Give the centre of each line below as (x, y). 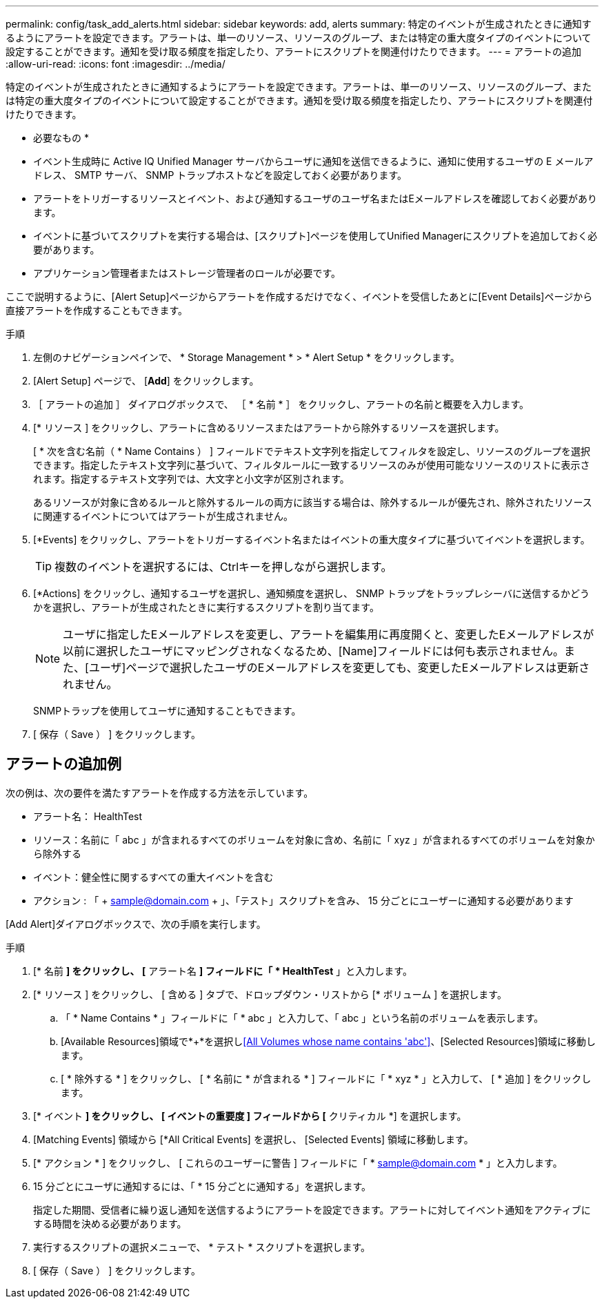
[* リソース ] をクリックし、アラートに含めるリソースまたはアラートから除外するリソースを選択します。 (269, 428)
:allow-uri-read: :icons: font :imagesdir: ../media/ (115, 64)
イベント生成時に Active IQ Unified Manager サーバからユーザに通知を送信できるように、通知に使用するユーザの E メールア (313, 161)
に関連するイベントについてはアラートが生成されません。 (163, 516)
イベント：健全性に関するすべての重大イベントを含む (153, 877)
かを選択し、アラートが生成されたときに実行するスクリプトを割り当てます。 (206, 607)
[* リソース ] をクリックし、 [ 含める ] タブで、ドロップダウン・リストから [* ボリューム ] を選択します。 (270, 994)
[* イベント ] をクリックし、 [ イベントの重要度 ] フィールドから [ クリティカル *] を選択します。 (250, 1116)
